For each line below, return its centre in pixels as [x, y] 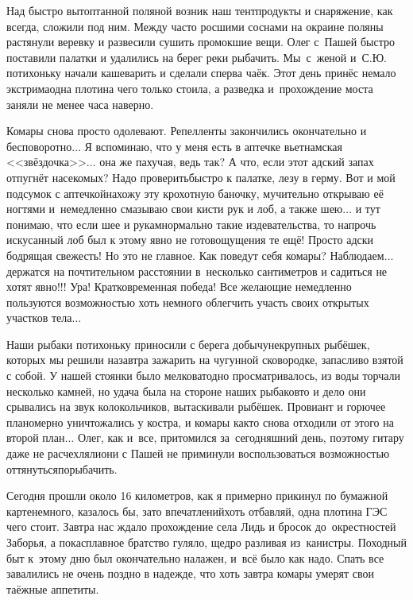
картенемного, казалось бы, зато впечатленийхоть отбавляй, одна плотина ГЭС [197, 511]
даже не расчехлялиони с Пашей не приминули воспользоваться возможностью [198, 453]
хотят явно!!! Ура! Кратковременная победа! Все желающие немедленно [179, 286]
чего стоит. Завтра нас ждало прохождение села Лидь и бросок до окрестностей [201, 526]
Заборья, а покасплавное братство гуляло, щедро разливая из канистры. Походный [206, 542]
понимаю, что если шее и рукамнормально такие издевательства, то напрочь [191, 224]
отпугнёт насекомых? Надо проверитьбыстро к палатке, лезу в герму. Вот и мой [201, 177]
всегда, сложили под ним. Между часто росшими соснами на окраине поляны [195, 26]
